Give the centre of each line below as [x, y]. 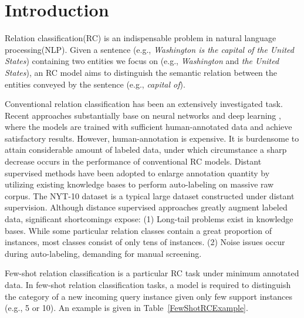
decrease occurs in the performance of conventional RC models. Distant [133, 161]
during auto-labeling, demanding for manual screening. [103, 253]
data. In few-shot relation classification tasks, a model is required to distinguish [148, 284]
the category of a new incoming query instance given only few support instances [149, 296]
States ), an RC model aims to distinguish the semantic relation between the [141, 72]
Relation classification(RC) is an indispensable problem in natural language [141, 38]
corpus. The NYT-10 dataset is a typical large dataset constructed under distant [150, 195]
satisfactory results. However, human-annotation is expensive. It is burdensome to [152, 138]
